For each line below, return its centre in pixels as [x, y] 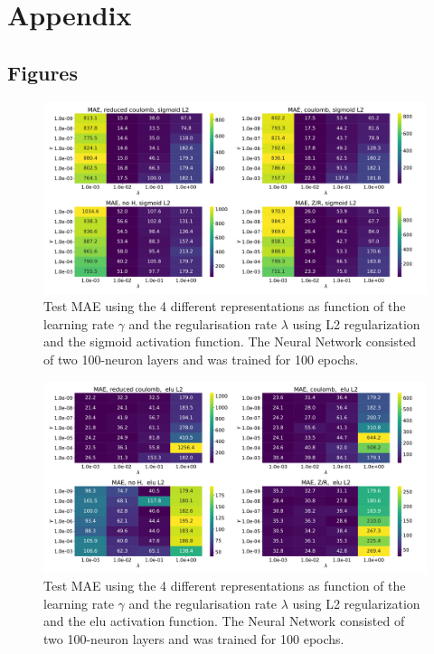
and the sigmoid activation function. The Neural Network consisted [230, 341]
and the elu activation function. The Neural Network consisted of [224, 621]
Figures [42, 72]
